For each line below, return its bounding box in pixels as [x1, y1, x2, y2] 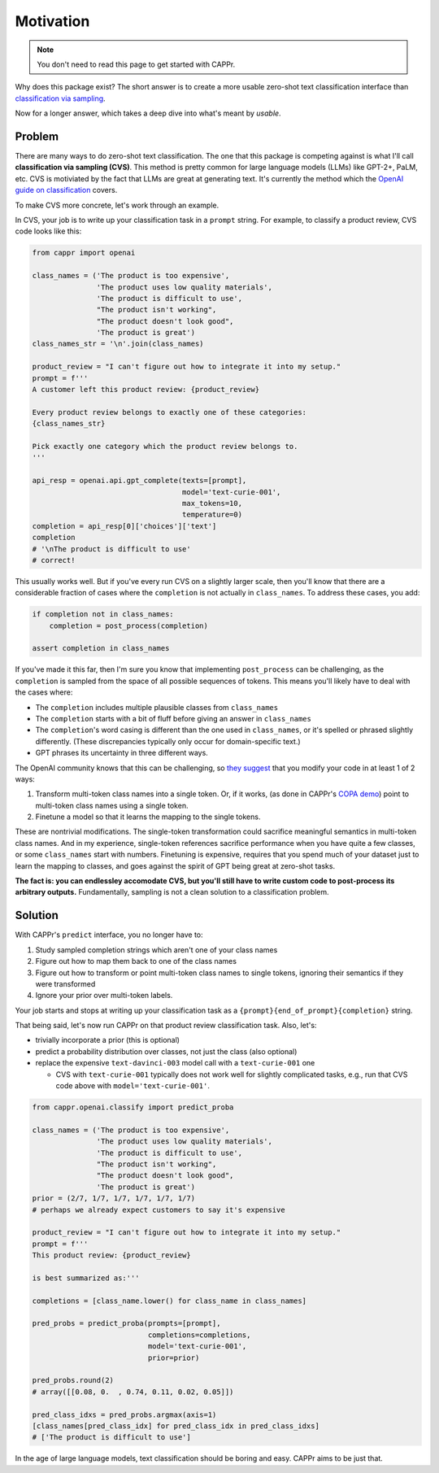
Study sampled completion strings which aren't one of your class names [35, 944, 278, 955]
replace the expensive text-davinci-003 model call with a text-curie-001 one [35, 1058, 315, 1068]
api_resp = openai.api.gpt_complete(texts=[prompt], [32, 476, 247, 486]
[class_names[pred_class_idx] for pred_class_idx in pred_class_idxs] [32, 1421, 320, 1431]
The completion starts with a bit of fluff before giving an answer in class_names [35, 713, 312, 723]
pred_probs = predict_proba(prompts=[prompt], [32, 1318, 221, 1328]
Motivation [15, 12, 90, 30]
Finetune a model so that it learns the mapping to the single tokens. [35, 812, 261, 821]
